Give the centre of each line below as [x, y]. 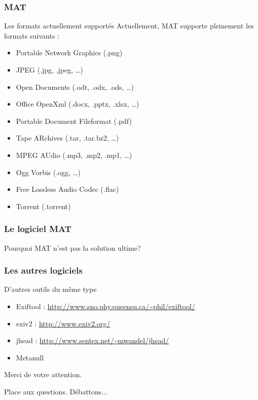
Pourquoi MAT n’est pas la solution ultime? [72, 247]
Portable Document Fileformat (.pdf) [74, 121]
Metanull [30, 357]
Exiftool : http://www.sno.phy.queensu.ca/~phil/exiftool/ [105, 306]
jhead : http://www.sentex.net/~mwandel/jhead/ [93, 340]
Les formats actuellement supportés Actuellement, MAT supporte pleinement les [129, 26]
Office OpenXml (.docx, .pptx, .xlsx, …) [78, 104]
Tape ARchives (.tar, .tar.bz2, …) [67, 138]
